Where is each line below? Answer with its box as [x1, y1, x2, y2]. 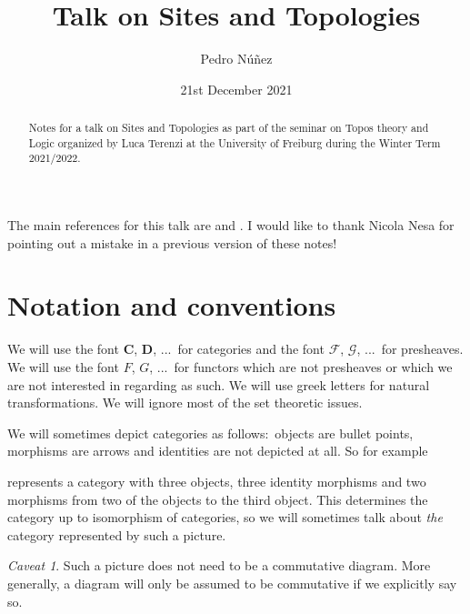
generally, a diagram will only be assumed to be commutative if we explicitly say [7, 573, 457, 592]
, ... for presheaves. [356, 339, 464, 358]
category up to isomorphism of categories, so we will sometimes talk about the [7, 508, 443, 527]
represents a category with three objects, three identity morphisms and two [7, 471, 426, 490]
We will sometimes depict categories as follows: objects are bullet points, [7, 423, 414, 442]
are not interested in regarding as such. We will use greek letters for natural [7, 375, 430, 394]
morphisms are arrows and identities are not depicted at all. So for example [7, 441, 428, 460]
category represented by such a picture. [7, 525, 226, 544]
